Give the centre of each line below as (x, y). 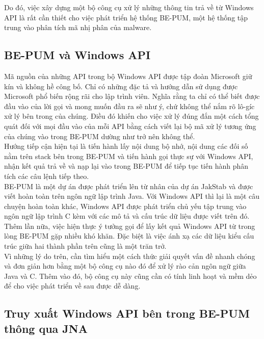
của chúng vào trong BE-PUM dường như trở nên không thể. (100, 136)
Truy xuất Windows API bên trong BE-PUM (127, 313)
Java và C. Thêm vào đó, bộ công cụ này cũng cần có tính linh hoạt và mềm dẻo (130, 276)
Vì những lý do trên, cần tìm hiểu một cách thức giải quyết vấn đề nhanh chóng (130, 256)
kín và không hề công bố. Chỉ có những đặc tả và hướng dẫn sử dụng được (121, 86)
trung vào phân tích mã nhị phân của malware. (78, 27)
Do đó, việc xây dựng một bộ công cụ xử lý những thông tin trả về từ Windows (129, 7)
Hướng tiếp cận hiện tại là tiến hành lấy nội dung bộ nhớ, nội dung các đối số (126, 146)
